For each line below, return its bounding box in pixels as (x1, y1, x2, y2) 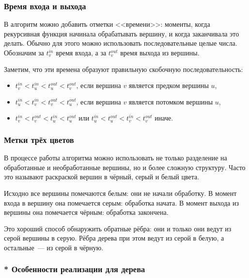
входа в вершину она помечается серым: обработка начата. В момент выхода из (4, 197, 239, 208)
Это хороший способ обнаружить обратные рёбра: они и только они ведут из (4, 223, 232, 233)
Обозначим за (4, 48, 44, 57)
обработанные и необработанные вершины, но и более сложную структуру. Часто (4, 162, 246, 172)
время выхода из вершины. (120, 48, 200, 57)
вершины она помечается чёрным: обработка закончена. (4, 207, 169, 217)
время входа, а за (56, 48, 107, 57)
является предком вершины (128, 80, 209, 90)
